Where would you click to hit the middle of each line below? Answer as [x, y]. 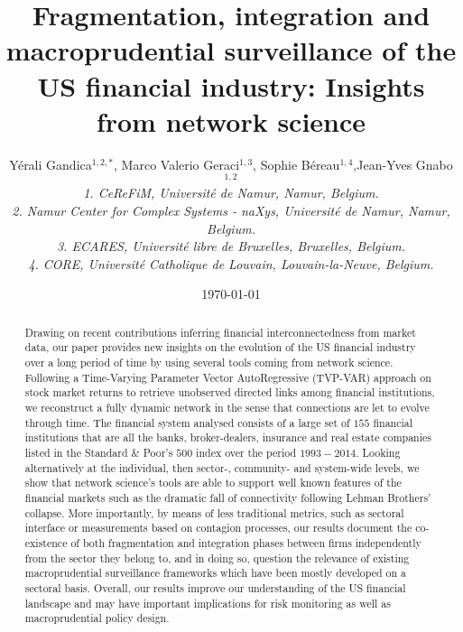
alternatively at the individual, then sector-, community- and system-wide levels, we [222, 467]
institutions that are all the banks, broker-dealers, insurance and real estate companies [228, 437]
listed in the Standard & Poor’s [99, 452]
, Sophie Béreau [296, 164]
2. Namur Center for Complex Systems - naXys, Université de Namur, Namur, [231, 210]
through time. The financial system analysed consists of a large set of [187, 422]
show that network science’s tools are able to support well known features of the [213, 483]
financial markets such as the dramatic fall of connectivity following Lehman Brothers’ [228, 497]
